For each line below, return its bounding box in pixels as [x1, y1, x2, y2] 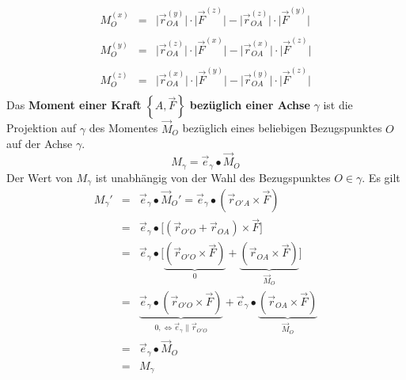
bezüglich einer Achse [189, 97, 310, 113]
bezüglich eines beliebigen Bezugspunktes [182, 120, 382, 136]
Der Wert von [6, 169, 73, 185]
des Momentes [89, 120, 158, 136]
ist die [323, 97, 353, 113]
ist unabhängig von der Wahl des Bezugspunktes [95, 169, 331, 185]
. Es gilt [362, 169, 400, 185]
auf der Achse [6, 135, 73, 152]
